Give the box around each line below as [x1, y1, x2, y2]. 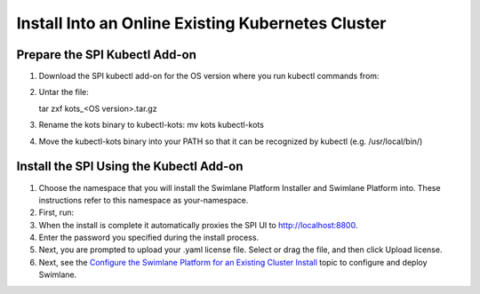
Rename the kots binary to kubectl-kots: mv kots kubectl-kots [38, 120, 264, 131]
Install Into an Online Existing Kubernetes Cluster [16, 13, 387, 33]
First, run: [38, 207, 75, 218]
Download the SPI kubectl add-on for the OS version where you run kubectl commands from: [38, 71, 380, 82]
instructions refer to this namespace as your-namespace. [38, 195, 249, 205]
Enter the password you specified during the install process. [38, 232, 260, 243]
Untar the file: [38, 87, 89, 98]
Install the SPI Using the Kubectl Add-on [16, 159, 244, 174]
